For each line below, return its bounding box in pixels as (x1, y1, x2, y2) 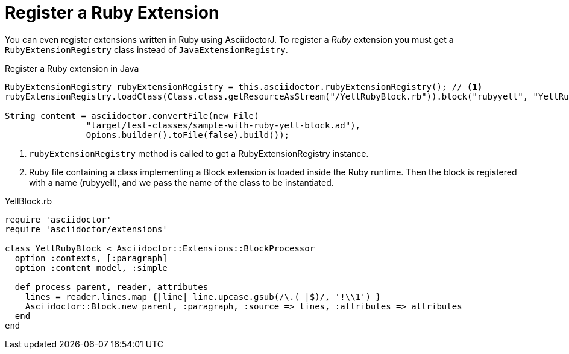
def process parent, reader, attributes (14, 282, 209, 292)
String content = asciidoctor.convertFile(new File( (5, 110, 259, 121)
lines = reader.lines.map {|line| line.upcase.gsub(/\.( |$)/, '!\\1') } (25, 291, 381, 302)
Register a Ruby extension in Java (5, 63, 139, 74)
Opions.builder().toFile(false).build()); (86, 130, 290, 140)
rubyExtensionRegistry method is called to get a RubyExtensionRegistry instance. (29, 148, 369, 159)
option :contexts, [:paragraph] (14, 253, 168, 263)
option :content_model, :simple (14, 262, 168, 273)
